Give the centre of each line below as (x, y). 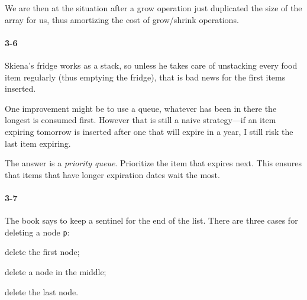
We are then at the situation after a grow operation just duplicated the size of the (153, 8)
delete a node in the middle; (56, 271)
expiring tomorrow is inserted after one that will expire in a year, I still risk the (149, 131)
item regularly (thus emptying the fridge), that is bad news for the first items (145, 77)
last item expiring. (38, 143)
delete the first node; (42, 252)
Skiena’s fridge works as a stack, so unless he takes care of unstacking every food (151, 65)
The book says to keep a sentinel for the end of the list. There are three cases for (151, 220)
